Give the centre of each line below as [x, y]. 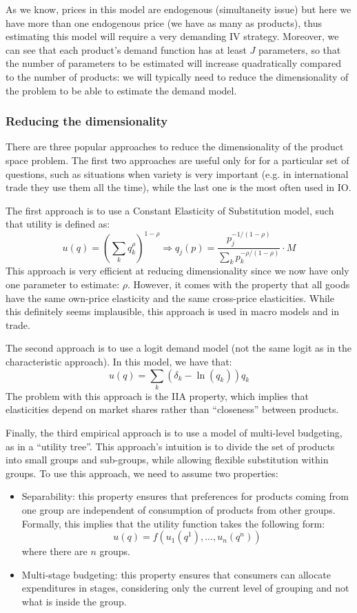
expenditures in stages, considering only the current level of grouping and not [185, 588]
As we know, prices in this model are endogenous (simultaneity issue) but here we [178, 9]
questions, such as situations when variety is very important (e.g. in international [177, 173]
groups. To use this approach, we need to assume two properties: [142, 473]
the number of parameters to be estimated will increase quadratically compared [173, 63]
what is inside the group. [74, 602]
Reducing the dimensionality [87, 121]
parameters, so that [300, 49]
